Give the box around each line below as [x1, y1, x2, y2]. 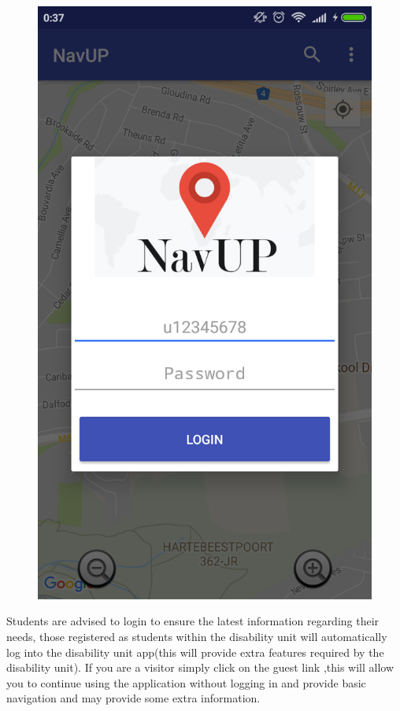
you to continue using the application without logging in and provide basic [6, 674, 366, 691]
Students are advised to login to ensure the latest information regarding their [6, 613, 380, 629]
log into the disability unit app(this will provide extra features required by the [6, 643, 384, 660]
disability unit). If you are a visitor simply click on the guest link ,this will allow [6, 659, 394, 676]
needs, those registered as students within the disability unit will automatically [6, 628, 387, 644]
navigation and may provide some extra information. [6, 690, 261, 706]
